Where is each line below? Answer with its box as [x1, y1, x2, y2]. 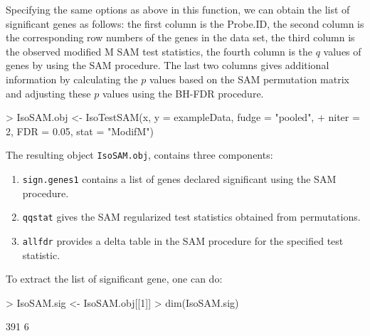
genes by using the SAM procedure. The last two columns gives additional [6, 58, 329, 73]
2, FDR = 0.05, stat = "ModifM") [6, 123, 154, 138]
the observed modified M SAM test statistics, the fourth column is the [6, 43, 313, 58]
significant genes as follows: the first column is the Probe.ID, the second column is [6, 16, 364, 31]
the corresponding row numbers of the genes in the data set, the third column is [6, 30, 355, 45]
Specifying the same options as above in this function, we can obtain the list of [6, 2, 350, 16]
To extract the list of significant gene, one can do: [6, 271, 223, 286]
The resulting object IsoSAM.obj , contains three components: [6, 147, 273, 162]
